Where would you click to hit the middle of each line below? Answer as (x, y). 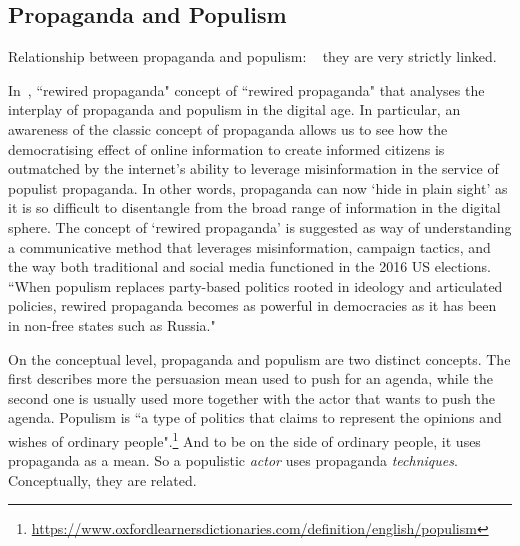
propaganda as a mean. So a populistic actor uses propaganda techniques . (233, 460)
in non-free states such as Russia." (112, 324)
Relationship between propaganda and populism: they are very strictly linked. (252, 56)
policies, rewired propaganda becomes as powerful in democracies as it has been (252, 305)
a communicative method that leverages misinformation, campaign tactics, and (249, 246)
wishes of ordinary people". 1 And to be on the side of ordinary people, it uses (244, 439)
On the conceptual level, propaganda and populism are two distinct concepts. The (259, 358)
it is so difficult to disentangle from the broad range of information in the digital (254, 207)
